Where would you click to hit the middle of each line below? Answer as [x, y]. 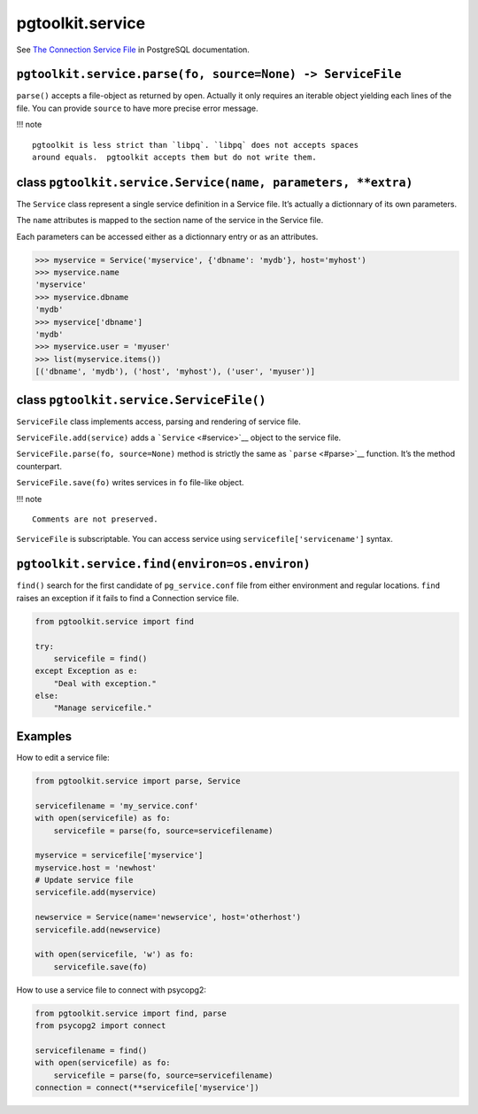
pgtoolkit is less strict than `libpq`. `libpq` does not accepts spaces [196, 145]
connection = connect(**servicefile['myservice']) [147, 1088]
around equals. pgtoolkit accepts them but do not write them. [175, 158]
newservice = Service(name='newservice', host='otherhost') [168, 917]
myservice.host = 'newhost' [96, 867]
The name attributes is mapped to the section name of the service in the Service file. [170, 220]
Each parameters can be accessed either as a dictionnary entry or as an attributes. [167, 236]
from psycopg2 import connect [100, 1026]
